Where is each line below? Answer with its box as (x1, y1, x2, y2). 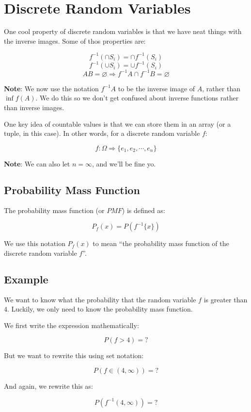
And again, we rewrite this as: (4, 380, 93, 391)
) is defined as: (122, 205, 165, 215)
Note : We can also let (4, 158, 70, 168)
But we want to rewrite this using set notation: (4, 350, 144, 361)
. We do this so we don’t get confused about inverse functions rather (35, 93, 239, 103)
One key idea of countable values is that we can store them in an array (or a (4, 118, 231, 129)
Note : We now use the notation (4, 83, 99, 93)
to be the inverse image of (118, 83, 195, 93)
